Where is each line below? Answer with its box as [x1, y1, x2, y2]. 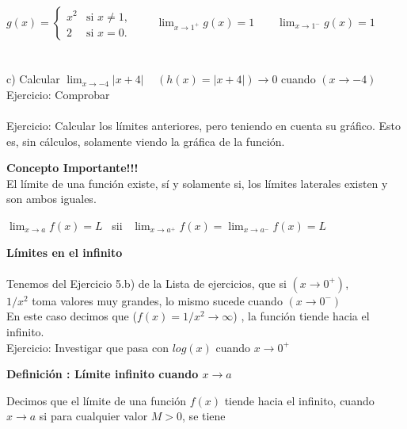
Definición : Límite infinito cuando [6, 366, 199, 382]
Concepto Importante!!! [6, 159, 139, 176]
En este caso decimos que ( [6, 308, 137, 324]
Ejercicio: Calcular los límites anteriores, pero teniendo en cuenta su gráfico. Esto [6, 117, 401, 133]
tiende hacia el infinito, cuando [224, 392, 375, 408]
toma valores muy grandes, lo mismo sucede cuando [32, 292, 283, 308]
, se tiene [182, 408, 226, 424]
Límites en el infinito [6, 243, 123, 260]
